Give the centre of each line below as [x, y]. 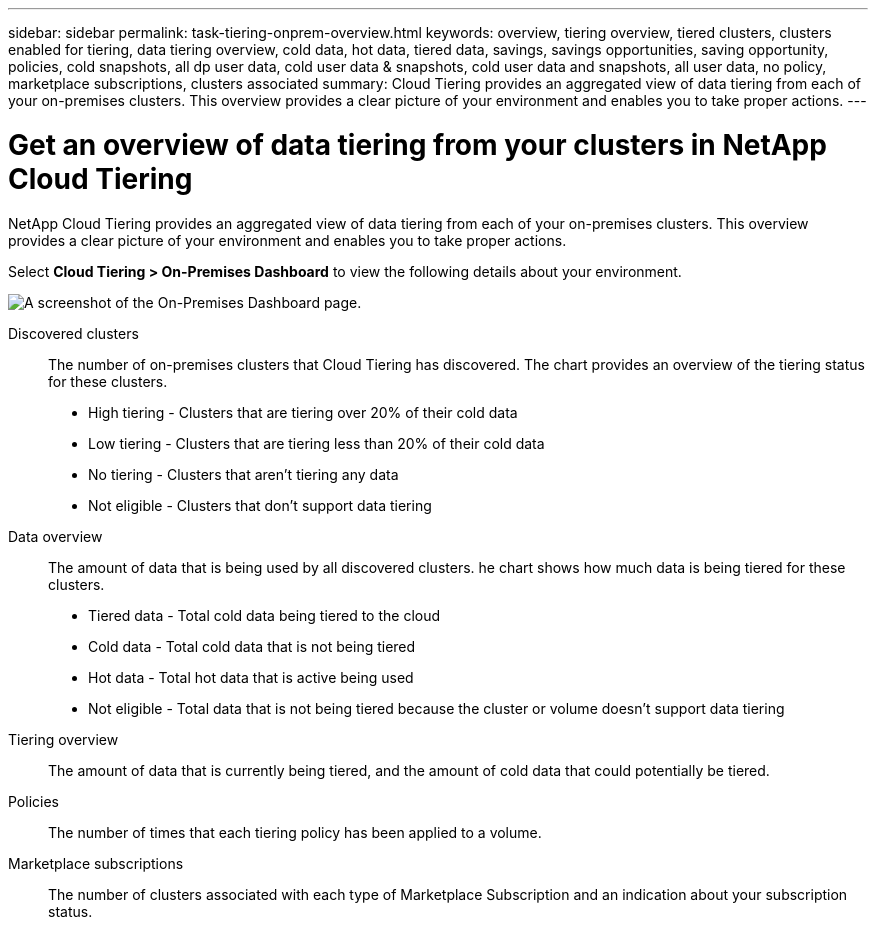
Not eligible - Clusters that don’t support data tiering [260, 505]
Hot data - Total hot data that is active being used [251, 677]
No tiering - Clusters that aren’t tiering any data [243, 474]
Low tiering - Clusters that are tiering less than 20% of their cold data [316, 443]
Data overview [55, 536]
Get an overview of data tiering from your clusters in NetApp [417, 144]
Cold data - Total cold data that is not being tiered [252, 646]
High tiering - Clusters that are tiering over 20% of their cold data [303, 412]
